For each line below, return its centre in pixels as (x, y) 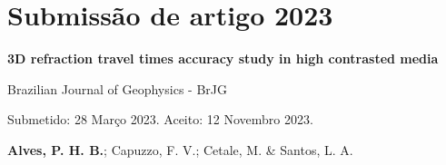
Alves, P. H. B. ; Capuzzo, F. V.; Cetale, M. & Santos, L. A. (180, 149)
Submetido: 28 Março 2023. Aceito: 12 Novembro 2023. (160, 119)
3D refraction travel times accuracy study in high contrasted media (223, 58)
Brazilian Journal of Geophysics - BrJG (117, 88)
